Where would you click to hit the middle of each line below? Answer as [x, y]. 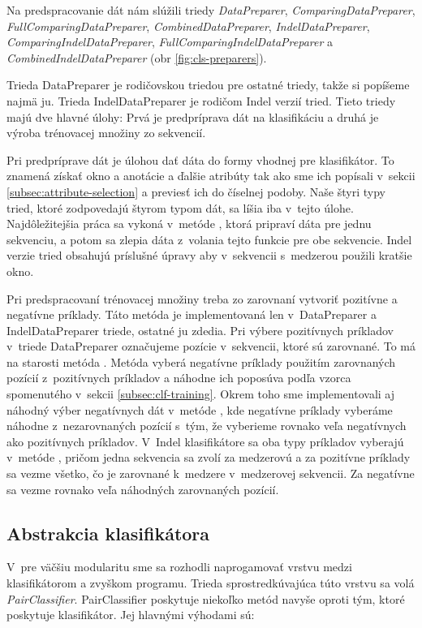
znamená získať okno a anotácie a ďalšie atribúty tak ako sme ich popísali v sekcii [211, 176]
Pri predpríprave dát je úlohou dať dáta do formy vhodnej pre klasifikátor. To [200, 159]
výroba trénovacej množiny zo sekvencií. [106, 133]
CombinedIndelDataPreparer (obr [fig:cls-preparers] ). [137, 57]
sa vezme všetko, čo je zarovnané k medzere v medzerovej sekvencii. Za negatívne [211, 473]
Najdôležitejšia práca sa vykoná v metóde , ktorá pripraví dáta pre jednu [189, 224]
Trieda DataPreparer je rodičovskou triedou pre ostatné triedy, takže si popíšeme [208, 85]
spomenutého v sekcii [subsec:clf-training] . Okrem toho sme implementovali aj [201, 394]
